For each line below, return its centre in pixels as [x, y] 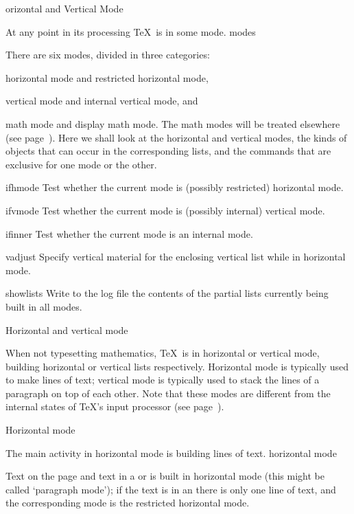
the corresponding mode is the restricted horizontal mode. [128, 503]
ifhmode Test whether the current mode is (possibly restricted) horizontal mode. [175, 187]
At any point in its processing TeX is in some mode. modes [131, 31]
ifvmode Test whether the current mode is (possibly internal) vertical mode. [165, 210]
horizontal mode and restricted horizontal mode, [107, 77]
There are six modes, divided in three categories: [108, 55]
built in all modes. [44, 306]
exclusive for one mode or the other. [81, 164]
